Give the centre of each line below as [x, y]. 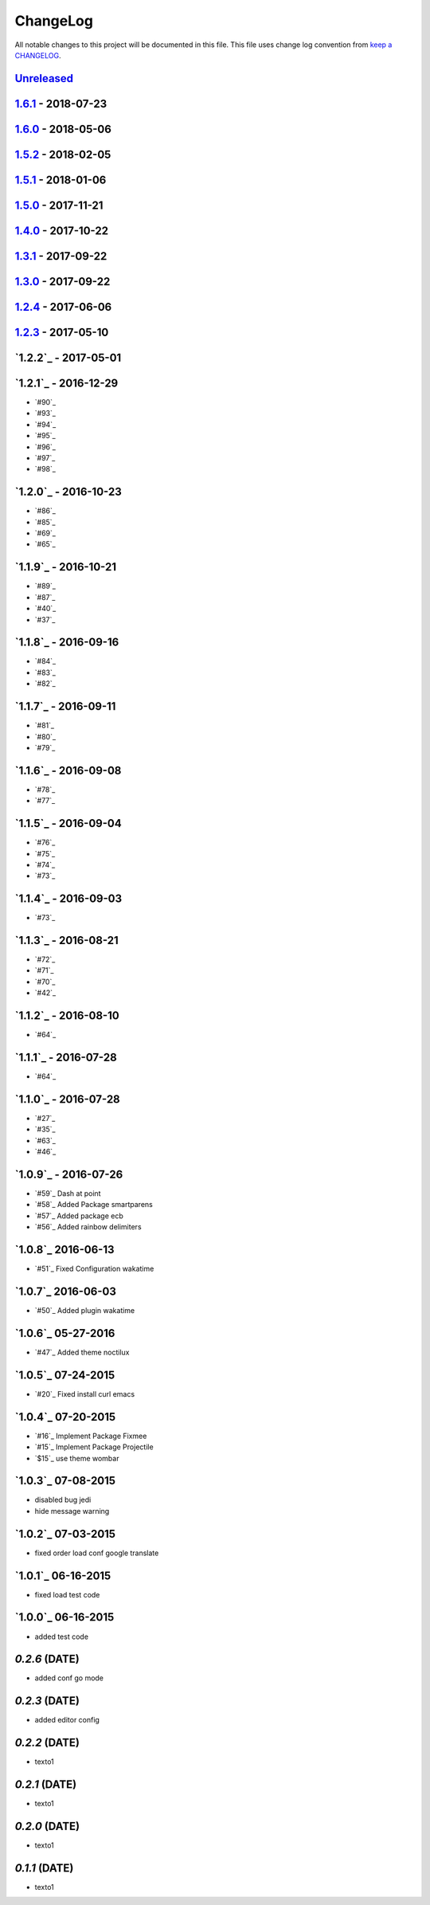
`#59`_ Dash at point [68, 1194]
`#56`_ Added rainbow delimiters [88, 1227]
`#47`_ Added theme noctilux [82, 1352]
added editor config [67, 1720]
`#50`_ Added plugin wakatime [85, 1311]
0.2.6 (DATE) [47, 1659]
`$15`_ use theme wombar [77, 1458]
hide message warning [72, 1511]
